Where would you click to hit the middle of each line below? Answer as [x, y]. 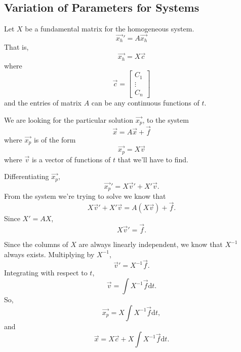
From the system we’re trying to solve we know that [85, 196]
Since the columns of [36, 244]
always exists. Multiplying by [49, 254]
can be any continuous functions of [145, 103]
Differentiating [27, 176]
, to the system [166, 119]
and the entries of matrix [43, 103]
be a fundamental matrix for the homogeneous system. [110, 29]
